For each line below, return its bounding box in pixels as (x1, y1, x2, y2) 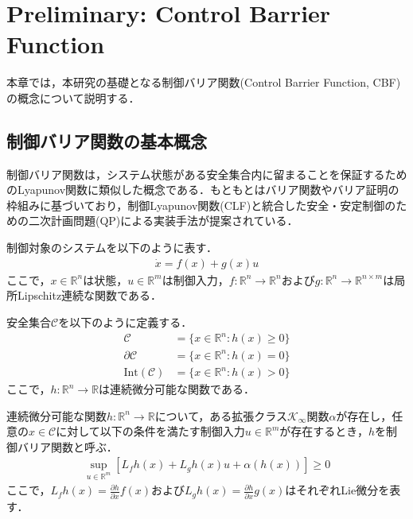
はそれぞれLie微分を (285, 482, 390, 498)
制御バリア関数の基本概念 (6, 128, 207, 153)
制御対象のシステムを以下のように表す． (6, 239, 218, 256)
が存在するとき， (279, 423, 368, 440)
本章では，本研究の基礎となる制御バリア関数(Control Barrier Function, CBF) (6, 74, 401, 91)
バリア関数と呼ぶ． (17, 438, 118, 455)
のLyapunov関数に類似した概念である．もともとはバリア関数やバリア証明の (6, 181, 399, 198)
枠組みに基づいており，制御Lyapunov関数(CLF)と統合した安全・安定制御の (6, 196, 396, 213)
